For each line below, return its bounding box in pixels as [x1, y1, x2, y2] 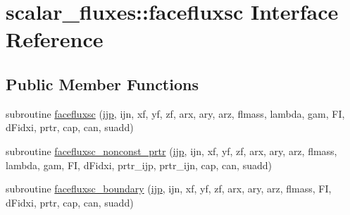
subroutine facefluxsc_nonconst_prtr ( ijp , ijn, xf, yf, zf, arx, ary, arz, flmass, [6, 143, 337, 158]
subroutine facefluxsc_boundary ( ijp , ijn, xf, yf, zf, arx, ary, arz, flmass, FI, [6, 181, 332, 196]
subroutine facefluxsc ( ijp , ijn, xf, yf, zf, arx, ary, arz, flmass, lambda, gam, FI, [6, 106, 345, 121]
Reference [6, 25, 104, 54]
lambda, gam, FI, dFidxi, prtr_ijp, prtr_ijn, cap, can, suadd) [6, 157, 272, 172]
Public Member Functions [6, 73, 199, 94]
